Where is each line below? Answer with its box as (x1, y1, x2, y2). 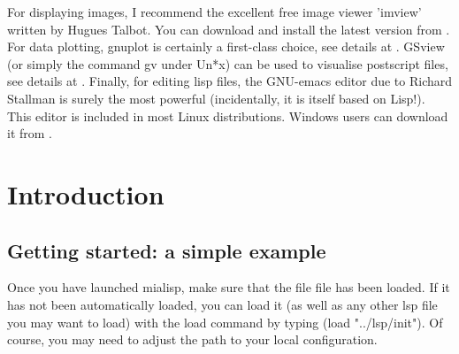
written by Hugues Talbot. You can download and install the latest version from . (7, 19, 450, 38)
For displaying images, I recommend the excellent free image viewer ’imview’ (7, 3, 422, 20)
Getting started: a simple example (7, 236, 326, 264)
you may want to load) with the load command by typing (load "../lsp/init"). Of (7, 312, 443, 331)
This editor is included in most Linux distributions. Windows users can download (7, 106, 448, 125)
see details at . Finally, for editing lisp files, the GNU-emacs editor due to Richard (7, 72, 453, 90)
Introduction (7, 175, 164, 212)
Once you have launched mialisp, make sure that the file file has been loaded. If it (7, 278, 450, 296)
